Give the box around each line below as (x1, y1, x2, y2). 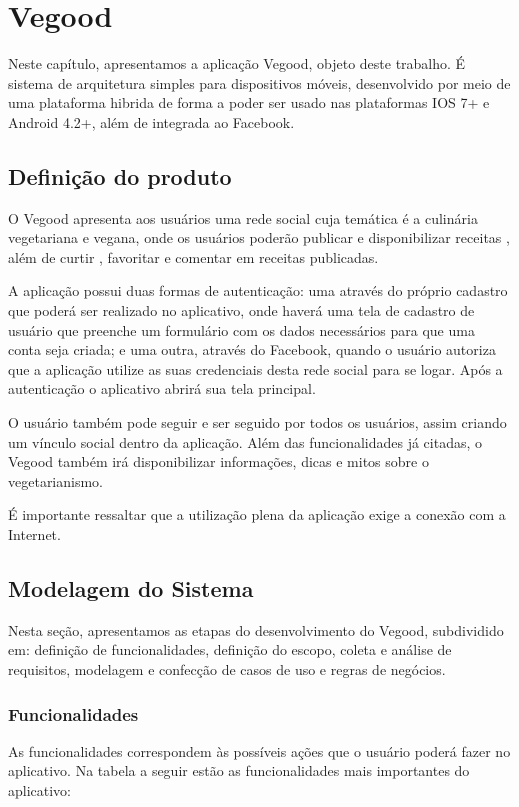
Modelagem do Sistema (8, 573, 254, 603)
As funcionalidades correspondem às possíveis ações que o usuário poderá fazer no (8, 740, 511, 761)
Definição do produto (8, 160, 232, 191)
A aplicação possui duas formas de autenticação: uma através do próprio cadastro (8, 280, 508, 301)
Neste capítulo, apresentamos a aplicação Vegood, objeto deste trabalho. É (8, 53, 466, 74)
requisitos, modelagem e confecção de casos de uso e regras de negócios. (8, 659, 446, 679)
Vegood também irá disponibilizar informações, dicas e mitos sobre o (8, 451, 429, 472)
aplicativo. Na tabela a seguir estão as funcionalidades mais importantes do (8, 760, 470, 781)
